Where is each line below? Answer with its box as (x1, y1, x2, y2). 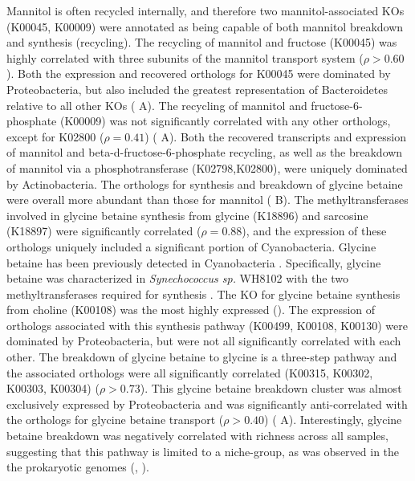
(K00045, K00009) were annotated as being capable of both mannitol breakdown (6, 18, 404, 35)
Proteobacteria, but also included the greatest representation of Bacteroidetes (6, 80, 388, 97)
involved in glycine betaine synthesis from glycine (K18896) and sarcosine (6, 206, 368, 223)
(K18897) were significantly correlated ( (6, 222, 201, 239)
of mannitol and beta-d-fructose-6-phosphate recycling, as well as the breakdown (6, 144, 403, 161)
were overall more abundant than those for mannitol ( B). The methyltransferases (6, 191, 409, 208)
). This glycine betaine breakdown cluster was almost (140, 380, 402, 397)
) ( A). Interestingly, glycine (264, 411, 402, 428)
